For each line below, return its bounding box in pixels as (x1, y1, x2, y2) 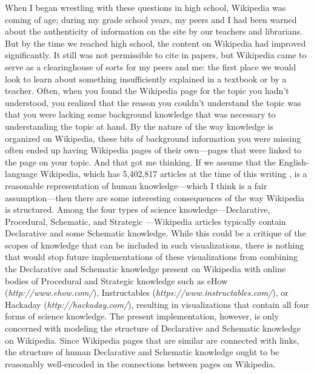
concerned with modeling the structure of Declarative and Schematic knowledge (5, 322, 301, 335)
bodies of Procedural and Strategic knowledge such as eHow (5, 274, 228, 287)
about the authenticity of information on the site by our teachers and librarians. (5, 25, 302, 38)
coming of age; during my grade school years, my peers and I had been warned (5, 13, 297, 25)
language (5, 167, 38, 180)
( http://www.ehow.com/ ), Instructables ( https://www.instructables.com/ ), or (5, 286, 289, 299)
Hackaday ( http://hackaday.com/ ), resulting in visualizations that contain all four (5, 298, 309, 310)
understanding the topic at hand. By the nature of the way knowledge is (5, 119, 274, 132)
